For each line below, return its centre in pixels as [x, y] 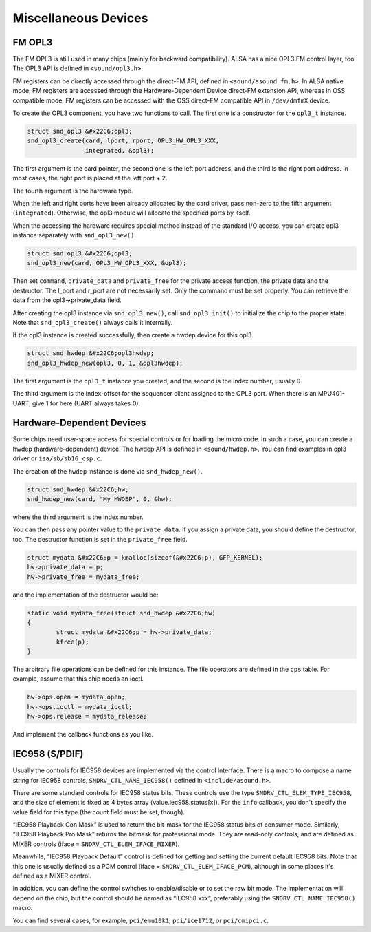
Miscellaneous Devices [80, 18]
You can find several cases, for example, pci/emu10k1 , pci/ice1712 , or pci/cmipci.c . [141, 920]
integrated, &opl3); [120, 150]
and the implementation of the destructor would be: [86, 595]
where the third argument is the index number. [78, 517]
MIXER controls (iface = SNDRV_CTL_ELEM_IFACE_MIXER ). [96, 844]
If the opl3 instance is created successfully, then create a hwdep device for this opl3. [133, 335]
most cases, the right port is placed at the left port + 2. [90, 178]
